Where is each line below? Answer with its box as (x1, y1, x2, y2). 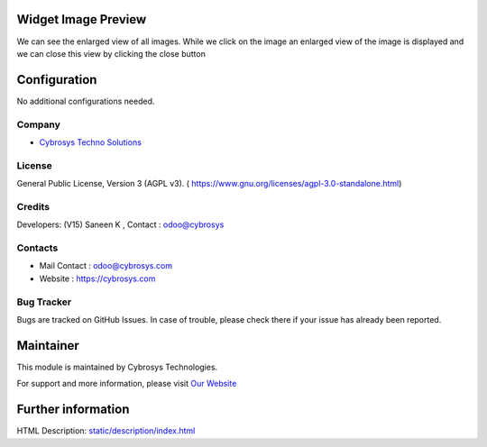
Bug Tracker (16, 296, 72, 308)
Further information (16, 402, 130, 417)
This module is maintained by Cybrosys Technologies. (16, 361, 218, 372)
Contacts (16, 242, 59, 254)
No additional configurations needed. (16, 96, 155, 106)
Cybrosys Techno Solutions (39, 136, 142, 148)
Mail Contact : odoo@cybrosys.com (39, 260, 173, 271)
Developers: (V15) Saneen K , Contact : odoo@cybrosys (16, 219, 225, 230)
